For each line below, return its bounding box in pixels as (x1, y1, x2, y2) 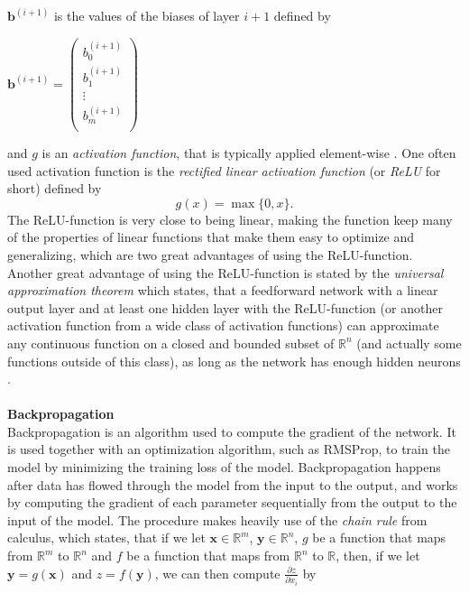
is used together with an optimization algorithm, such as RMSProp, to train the (7, 440, 450, 459)
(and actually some (356, 333, 462, 352)
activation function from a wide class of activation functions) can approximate (7, 316, 439, 335)
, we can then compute (154, 563, 280, 582)
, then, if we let (336, 546, 420, 565)
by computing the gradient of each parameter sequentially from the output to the (7, 493, 457, 512)
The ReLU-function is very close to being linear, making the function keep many (7, 209, 453, 228)
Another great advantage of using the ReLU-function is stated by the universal (7, 263, 444, 282)
